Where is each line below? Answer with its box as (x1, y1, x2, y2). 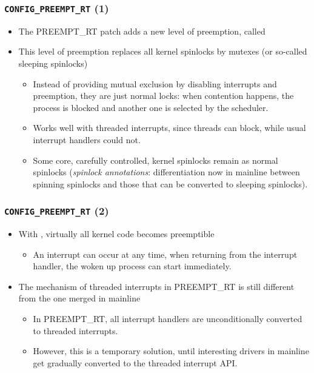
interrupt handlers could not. (33, 133, 141, 146)
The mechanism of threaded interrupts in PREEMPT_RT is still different (18, 280, 295, 292)
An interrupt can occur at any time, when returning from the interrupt (33, 247, 298, 260)
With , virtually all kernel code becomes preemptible (18, 227, 215, 240)
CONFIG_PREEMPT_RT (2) (4, 203, 109, 218)
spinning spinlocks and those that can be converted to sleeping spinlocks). (33, 177, 308, 190)
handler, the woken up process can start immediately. (33, 260, 232, 272)
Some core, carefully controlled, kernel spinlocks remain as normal (33, 153, 278, 166)
